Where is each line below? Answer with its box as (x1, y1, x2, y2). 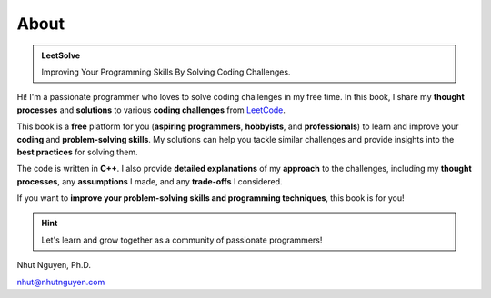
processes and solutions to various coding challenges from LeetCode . (16, 104, 286, 115)
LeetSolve (41, 50, 81, 61)
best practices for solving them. (16, 146, 138, 157)
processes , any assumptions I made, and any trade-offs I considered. (16, 175, 283, 186)
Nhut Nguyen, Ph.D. (16, 260, 91, 271)
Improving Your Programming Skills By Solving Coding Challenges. (41, 66, 291, 77)
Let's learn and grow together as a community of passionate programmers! (41, 234, 323, 245)
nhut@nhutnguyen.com (16, 276, 105, 287)
